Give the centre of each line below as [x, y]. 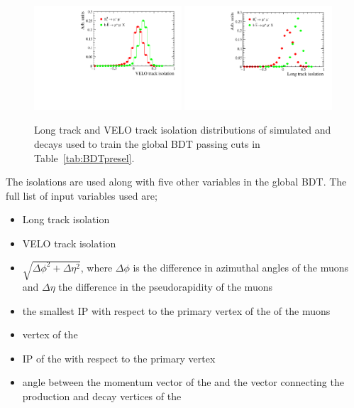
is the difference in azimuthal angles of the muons [241, 267]
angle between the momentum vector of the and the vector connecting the [183, 382]
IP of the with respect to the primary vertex [119, 358]
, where [96, 267]
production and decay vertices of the [102, 396]
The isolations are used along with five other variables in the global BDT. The [176, 182]
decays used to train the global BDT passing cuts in [147, 144]
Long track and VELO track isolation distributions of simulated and [183, 130]
